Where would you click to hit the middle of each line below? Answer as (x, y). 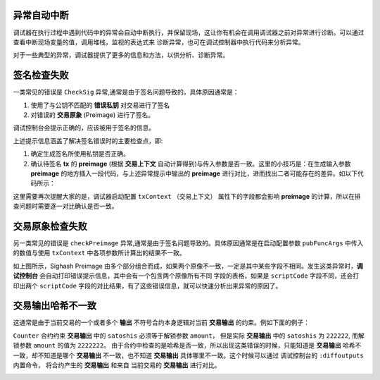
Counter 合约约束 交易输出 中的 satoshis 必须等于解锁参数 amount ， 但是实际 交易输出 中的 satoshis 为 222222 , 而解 (189, 336)
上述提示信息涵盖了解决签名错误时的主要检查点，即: (88, 140)
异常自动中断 (41, 15)
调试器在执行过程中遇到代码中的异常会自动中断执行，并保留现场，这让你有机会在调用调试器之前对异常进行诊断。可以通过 (189, 32)
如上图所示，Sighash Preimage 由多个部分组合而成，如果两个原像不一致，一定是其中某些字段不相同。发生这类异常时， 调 (188, 266)
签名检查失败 (41, 75)
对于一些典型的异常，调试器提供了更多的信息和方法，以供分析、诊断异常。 (121, 55)
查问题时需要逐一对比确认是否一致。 (65, 206)
